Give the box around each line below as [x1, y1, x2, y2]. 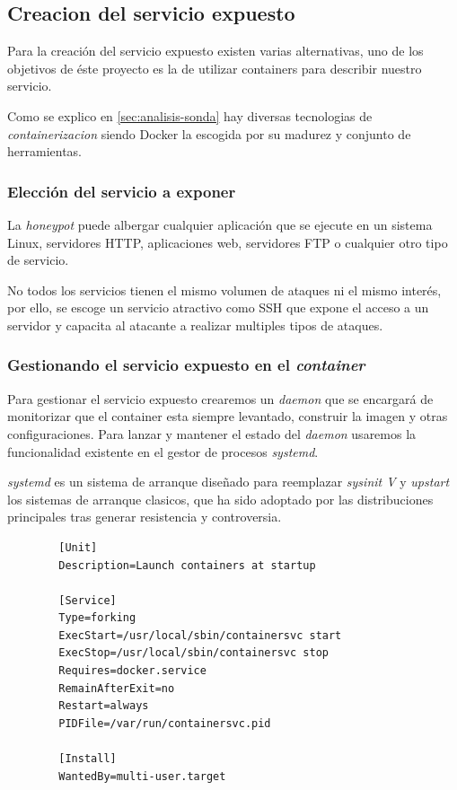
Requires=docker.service [58, 664, 207, 678]
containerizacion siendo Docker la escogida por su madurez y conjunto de [7, 124, 411, 143]
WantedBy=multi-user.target [58, 769, 226, 783]
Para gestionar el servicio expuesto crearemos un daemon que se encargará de [7, 389, 434, 408]
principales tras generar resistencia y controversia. [7, 507, 282, 526]
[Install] [58, 752, 117, 766]
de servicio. [7, 250, 69, 269]
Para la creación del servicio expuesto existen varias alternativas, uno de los [7, 41, 424, 60]
